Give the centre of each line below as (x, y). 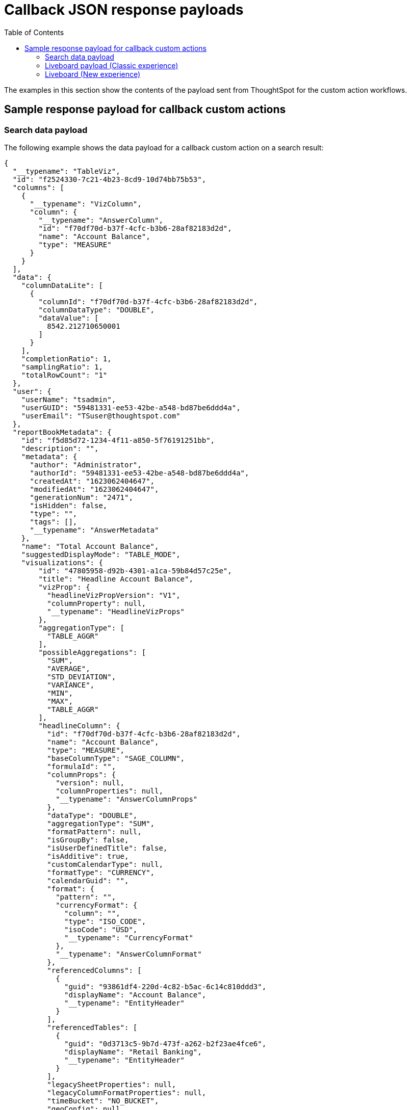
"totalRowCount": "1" (64, 375)
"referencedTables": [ (92, 1027)
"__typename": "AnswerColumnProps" (127, 799)
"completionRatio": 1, (66, 359)
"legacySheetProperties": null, (112, 1084)
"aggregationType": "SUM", (101, 823)
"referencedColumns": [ (94, 970)
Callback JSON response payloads (124, 10)
